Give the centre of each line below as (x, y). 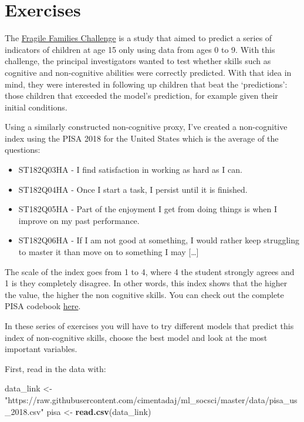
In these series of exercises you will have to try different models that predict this (149, 326)
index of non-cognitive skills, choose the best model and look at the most (136, 337)
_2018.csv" (24, 411)
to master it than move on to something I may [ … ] (109, 252)
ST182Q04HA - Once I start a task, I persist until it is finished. (133, 189)
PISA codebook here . (43, 306)
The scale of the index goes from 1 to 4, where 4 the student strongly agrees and (150, 271)
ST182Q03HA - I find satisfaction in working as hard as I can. (130, 170)
